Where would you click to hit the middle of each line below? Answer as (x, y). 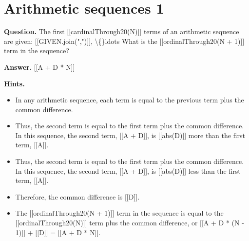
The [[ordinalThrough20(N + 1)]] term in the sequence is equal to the (119, 213)
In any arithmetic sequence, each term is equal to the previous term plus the (130, 100)
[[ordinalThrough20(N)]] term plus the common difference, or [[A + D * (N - (130, 223)
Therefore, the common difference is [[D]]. (77, 196)
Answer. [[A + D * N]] (39, 67)
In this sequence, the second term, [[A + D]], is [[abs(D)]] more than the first (130, 135)
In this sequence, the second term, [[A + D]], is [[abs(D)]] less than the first (128, 171)
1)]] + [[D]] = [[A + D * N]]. (58, 232)
